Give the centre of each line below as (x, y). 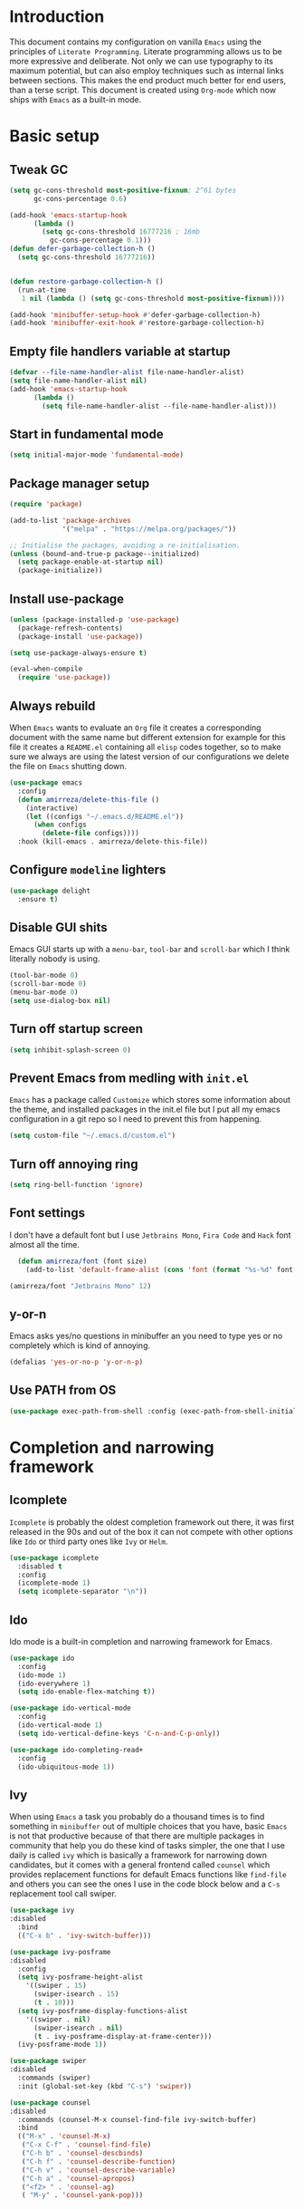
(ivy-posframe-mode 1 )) (62, 2045)
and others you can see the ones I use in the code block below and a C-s (145, 1884)
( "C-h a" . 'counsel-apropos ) (78, 2178)
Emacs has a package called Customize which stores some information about (150, 1100)
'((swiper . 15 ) (57, 1986)
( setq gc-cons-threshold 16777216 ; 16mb (121, 232)
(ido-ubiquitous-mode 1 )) (66, 1767)
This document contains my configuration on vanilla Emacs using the (136, 42)
